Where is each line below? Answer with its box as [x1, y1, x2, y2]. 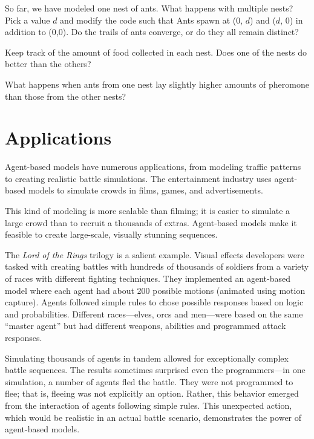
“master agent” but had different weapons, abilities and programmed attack [5, 319, 286, 332]
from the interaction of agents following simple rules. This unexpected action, [5, 398, 292, 411]
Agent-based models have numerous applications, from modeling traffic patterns [5, 160, 301, 173]
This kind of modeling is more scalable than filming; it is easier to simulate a [5, 204, 290, 217]
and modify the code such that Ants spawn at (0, [60, 13, 243, 26]
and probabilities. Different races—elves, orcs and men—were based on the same [5, 307, 303, 320]
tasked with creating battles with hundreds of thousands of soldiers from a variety [5, 260, 309, 273]
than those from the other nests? [5, 89, 126, 102]
